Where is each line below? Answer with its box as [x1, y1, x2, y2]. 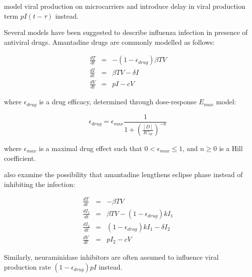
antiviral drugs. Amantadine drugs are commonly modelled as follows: [4, 36, 215, 47]
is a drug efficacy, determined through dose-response [39, 96, 197, 107]
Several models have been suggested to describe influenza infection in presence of [4, 27, 248, 37]
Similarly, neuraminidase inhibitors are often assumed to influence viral [4, 252, 219, 262]
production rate [4, 261, 51, 272]
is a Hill [219, 143, 243, 154]
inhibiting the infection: [4, 179, 75, 189]
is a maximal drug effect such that [39, 143, 142, 154]
